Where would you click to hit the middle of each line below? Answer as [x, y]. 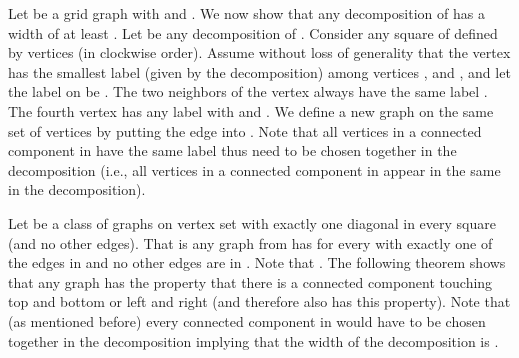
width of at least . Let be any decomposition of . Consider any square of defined [253, 32]
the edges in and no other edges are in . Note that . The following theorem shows [257, 262]
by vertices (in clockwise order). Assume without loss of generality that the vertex [259, 52]
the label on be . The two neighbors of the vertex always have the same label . [248, 91]
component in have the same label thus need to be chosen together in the [232, 150]
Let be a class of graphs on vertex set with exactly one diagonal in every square [252, 222]
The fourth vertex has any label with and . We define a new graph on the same [251, 110]
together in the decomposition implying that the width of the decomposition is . [253, 340]
